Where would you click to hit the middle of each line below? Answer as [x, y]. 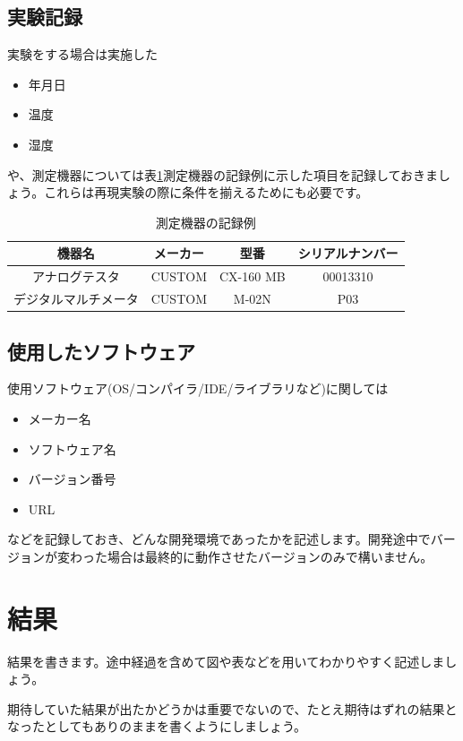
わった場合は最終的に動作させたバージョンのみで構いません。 [251, 556]
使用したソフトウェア [101, 351]
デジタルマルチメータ [76, 299]
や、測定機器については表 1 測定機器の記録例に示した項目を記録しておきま [223, 174]
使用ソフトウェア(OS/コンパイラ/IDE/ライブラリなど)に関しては [198, 388]
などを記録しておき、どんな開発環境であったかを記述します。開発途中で [219, 539]
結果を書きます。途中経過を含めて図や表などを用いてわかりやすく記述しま [226, 661]
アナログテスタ [76, 276]
